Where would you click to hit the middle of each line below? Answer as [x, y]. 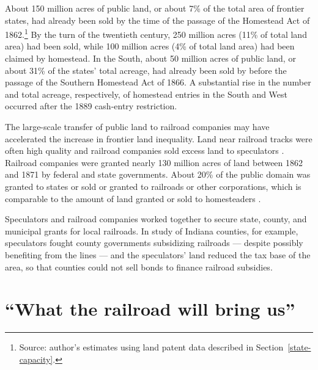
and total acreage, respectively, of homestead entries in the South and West [146, 94]
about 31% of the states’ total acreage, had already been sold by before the [146, 70]
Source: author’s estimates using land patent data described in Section [151, 347]
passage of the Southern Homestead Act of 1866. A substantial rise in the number [158, 82]
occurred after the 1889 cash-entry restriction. [91, 106]
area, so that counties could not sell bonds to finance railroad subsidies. [139, 267]
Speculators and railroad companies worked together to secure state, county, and [156, 219]
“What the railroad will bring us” [150, 309]
